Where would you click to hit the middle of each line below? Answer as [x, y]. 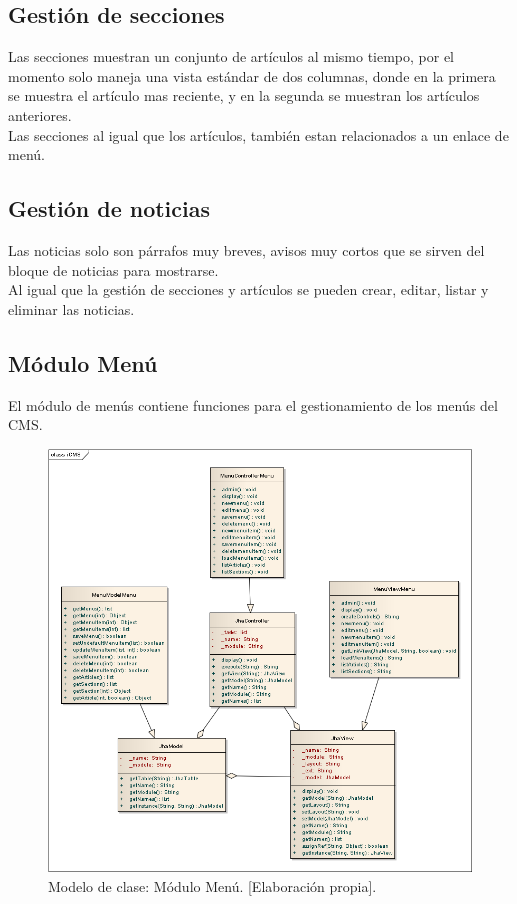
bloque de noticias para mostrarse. [113, 269]
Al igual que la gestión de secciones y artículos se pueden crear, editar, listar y [248, 289]
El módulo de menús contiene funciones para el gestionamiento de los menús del [253, 404]
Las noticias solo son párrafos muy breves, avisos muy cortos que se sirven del [246, 249]
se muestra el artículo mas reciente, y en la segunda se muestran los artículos [244, 95]
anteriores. [40, 114]
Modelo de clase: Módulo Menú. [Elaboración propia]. [212, 885]
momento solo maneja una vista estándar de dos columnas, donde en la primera [252, 75]
